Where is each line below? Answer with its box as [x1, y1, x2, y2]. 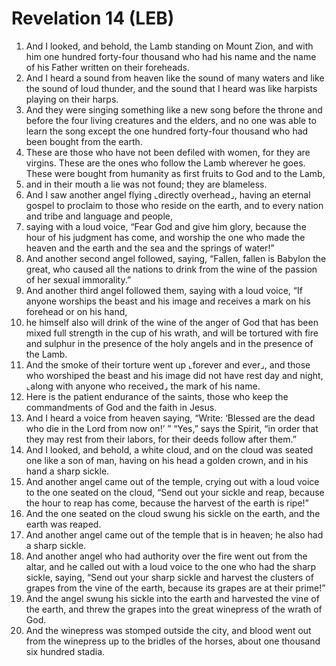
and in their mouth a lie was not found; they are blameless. [25, 178, 268, 190]
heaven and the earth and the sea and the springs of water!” [25, 242, 275, 254]
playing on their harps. [25, 93, 119, 105]
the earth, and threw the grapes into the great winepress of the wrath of [25, 603, 323, 615]
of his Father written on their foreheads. [25, 61, 190, 73]
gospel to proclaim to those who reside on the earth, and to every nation [25, 199, 324, 211]
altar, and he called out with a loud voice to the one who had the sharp [25, 560, 317, 572]
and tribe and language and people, [25, 210, 173, 222]
